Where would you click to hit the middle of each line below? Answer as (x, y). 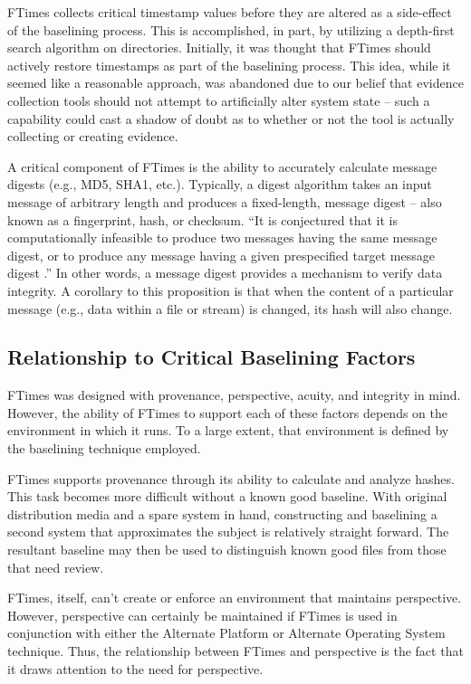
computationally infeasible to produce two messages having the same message (222, 237)
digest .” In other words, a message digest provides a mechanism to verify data (225, 273)
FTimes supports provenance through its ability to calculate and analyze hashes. (231, 478)
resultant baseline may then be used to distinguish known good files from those (227, 550)
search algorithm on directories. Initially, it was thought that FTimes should (219, 47)
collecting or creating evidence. (93, 136)
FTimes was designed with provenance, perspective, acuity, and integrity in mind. (234, 395)
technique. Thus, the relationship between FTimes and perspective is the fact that (235, 651)
